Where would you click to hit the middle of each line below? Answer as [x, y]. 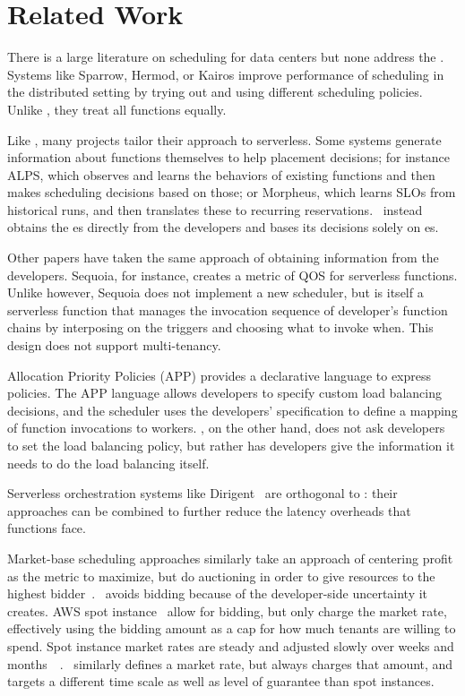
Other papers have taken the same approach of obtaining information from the [223, 258]
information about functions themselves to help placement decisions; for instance [229, 157]
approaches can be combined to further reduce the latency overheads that [209, 510]
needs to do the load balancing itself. [108, 463]
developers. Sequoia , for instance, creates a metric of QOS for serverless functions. [232, 275]
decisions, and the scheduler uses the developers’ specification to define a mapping [232, 410]
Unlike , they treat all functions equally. [117, 109]
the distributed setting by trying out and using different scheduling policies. [215, 92]
